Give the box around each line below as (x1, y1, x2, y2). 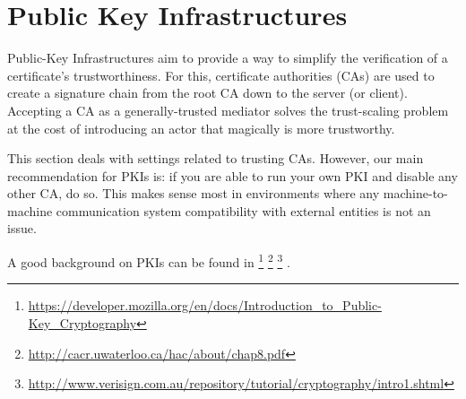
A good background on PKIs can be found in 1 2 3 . (7, 250, 290, 271)
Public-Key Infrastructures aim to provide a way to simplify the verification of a (7, 48, 448, 67)
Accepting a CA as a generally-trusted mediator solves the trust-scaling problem (7, 100, 449, 119)
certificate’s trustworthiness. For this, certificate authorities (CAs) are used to (7, 65, 435, 84)
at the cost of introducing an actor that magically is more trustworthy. (7, 118, 395, 137)
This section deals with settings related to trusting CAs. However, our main (7, 149, 424, 168)
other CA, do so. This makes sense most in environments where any (7, 184, 380, 203)
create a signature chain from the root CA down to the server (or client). (7, 83, 408, 102)
